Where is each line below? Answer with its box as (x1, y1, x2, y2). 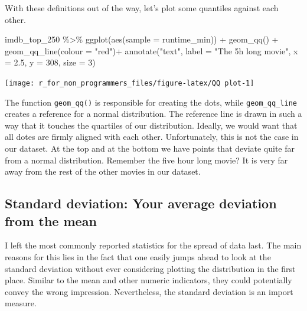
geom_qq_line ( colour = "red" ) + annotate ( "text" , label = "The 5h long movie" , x (5, 44, 298, 57)
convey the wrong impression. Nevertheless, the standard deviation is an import (5, 285, 293, 297)
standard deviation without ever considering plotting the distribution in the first (5, 262, 296, 274)
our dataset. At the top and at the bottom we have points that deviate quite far (5, 142, 295, 155)
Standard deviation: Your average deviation (5, 194, 277, 212)
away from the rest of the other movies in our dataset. (5, 165, 201, 178)
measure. (5, 297, 37, 309)
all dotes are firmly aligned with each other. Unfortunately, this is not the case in (5, 130, 299, 143)
